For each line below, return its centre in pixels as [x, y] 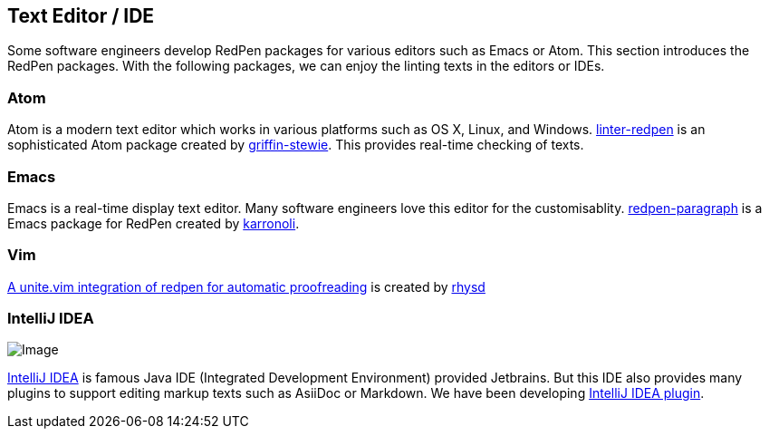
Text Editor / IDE [81, 16]
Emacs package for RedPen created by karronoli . [154, 223]
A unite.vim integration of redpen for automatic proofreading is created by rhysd [246, 286]
